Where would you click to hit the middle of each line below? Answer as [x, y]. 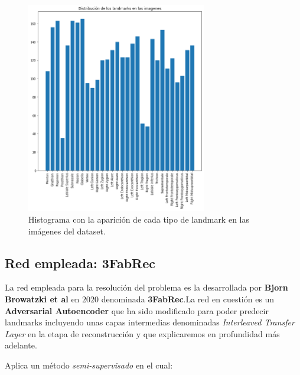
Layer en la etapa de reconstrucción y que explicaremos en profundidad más [142, 333]
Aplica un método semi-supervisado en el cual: [89, 365]
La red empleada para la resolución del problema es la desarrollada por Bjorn [146, 287]
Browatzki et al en [42, 299]
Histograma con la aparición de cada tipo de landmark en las [139, 219]
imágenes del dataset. [67, 231]
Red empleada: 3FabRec [80, 262]
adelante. [21, 345]
